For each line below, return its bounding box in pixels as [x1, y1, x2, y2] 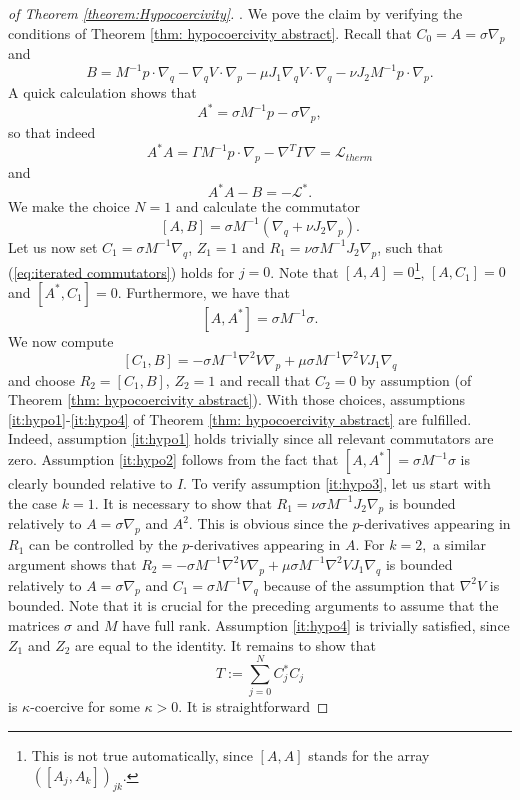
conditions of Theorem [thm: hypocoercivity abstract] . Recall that [8, 22, 412, 43]
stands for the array [308, 744, 430, 765]
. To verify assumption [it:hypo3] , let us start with [183, 473, 491, 494]
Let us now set [8, 236, 98, 257]
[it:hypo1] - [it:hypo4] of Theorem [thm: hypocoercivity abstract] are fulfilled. [8, 408, 472, 429]
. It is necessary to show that [94, 492, 272, 513]
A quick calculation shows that [8, 82, 197, 103]
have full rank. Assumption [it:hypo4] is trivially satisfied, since [122, 615, 510, 636]
